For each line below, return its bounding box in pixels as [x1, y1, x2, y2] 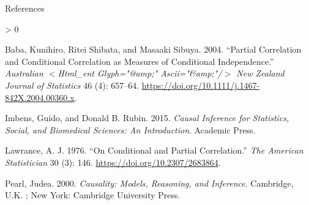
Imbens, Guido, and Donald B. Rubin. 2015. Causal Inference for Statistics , [5, 111, 289, 124]
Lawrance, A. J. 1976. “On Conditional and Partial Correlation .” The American [5, 144, 303, 157]
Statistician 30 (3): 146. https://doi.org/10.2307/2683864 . [5, 155, 221, 168]
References [5, 2, 45, 14]
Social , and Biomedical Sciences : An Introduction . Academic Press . [5, 123, 256, 136]
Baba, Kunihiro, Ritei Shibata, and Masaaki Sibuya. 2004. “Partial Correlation [5, 43, 302, 56]
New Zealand [236, 67, 285, 80]
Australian [5, 67, 43, 80]
